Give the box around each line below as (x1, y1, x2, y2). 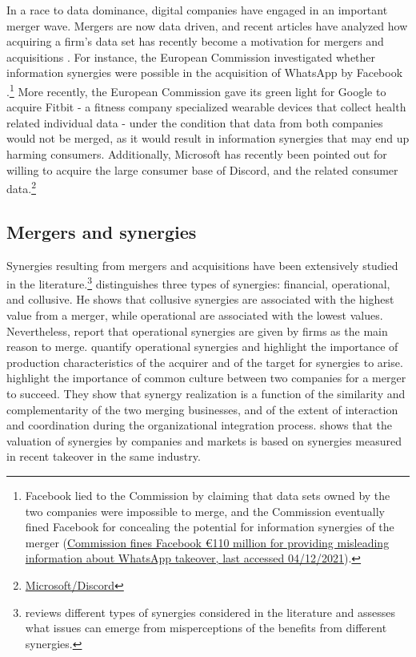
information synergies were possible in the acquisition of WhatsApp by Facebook (6, 64, 403, 81)
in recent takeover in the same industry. (6, 448, 201, 465)
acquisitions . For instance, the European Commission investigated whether (6, 48, 376, 65)
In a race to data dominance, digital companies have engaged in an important (6, 2, 388, 18)
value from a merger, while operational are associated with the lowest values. (6, 307, 383, 324)
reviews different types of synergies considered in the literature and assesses (25, 603, 395, 620)
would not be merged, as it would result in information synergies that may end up (6, 130, 410, 147)
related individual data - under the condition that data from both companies (6, 114, 383, 131)
